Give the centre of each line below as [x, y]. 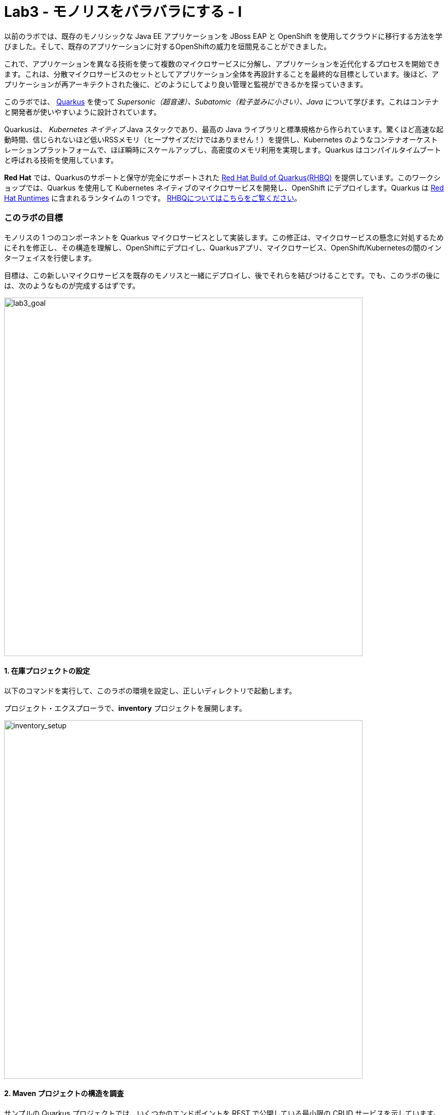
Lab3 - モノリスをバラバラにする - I [123, 12]
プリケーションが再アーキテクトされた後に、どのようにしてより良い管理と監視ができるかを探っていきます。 [186, 84]
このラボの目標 [34, 218]
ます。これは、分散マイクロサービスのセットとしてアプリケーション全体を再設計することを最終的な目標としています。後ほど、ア [222, 74]
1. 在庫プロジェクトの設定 [47, 671]
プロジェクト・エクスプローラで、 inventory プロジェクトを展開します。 [125, 708]
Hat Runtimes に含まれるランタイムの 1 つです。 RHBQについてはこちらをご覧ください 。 [153, 198]
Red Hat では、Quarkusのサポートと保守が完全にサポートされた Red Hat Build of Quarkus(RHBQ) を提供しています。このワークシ [222, 177]
